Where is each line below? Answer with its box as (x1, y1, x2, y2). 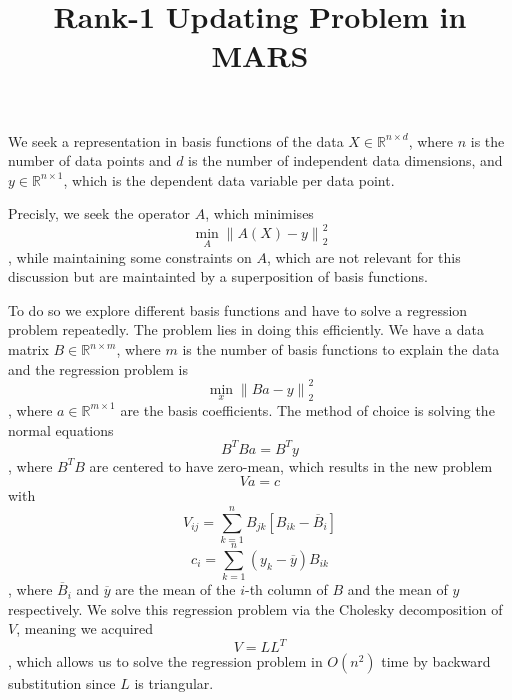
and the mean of (347, 579, 448, 600)
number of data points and (8, 150, 172, 171)
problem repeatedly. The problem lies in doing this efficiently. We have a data (8, 319, 484, 340)
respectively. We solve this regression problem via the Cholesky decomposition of (8, 598, 503, 619)
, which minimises (205, 203, 314, 224)
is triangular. (134, 673, 214, 694)
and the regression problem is (8, 358, 189, 379)
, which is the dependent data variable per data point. (63, 169, 395, 190)
